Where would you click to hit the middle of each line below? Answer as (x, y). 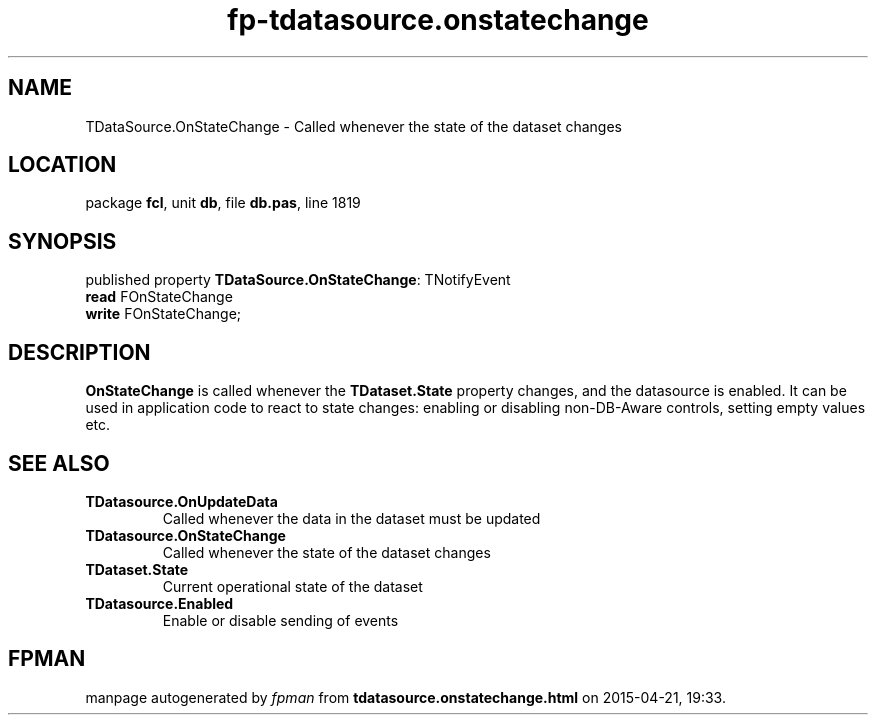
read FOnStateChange (159, 297)
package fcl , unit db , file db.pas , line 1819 (223, 203)
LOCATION (62, 165)
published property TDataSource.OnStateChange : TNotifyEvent (298, 280)
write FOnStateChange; (163, 314)
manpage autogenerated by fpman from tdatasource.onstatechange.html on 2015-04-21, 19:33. (405, 697)
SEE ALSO (59, 463)
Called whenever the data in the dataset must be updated (351, 518)
